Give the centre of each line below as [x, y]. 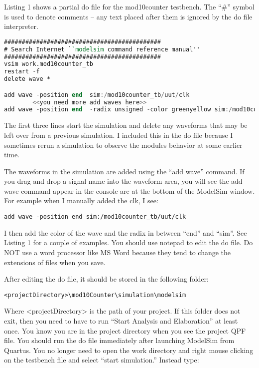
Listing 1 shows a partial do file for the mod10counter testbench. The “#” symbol [129, 6]
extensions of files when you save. [55, 262]
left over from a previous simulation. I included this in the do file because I [119, 135]
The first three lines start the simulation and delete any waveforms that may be [126, 125]
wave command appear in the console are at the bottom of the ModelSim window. [129, 190]
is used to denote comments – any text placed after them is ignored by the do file [128, 16]
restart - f [22, 72]
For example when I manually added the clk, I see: [81, 200]
